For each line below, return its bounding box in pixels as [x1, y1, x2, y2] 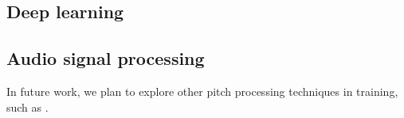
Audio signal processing [6, 46, 205, 70]
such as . [6, 98, 49, 115]
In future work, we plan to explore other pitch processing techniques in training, [6, 82, 398, 99]
